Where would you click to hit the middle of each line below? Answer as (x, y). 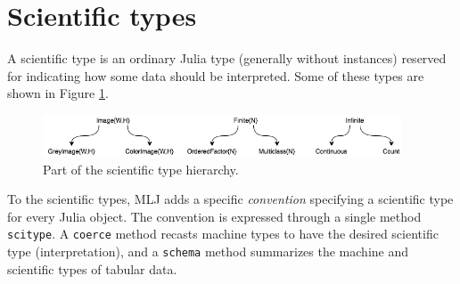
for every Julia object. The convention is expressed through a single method (214, 216)
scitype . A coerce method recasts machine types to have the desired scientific (223, 234)
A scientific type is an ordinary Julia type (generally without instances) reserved (227, 58)
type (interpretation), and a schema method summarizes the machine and (208, 252)
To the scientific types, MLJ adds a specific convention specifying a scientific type (230, 199)
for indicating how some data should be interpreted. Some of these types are (216, 75)
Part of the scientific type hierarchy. (141, 169)
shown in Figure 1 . (58, 93)
